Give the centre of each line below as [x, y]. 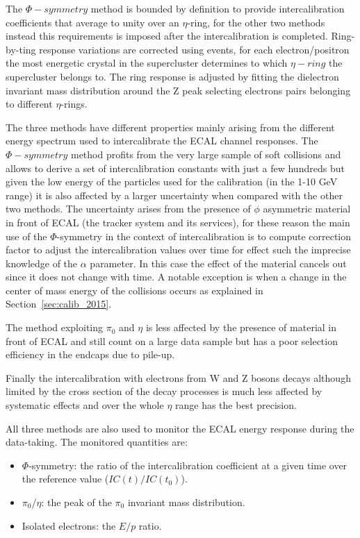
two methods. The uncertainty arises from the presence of [128, 209]
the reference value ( [65, 479]
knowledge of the [42, 263]
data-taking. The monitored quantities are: [97, 442]
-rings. [74, 104]
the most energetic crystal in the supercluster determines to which [147, 63]
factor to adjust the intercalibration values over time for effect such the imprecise [178, 250]
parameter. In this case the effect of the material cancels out [218, 263]
